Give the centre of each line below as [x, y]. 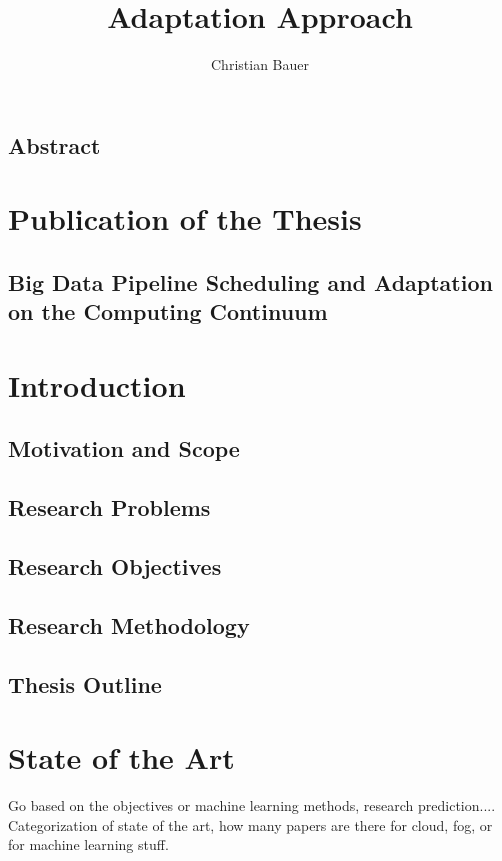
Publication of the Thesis [185, 218]
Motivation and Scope [124, 448]
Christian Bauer [260, 64]
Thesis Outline [85, 683]
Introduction [97, 384]
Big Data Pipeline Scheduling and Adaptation [250, 281]
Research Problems [109, 507]
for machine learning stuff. [88, 844]
